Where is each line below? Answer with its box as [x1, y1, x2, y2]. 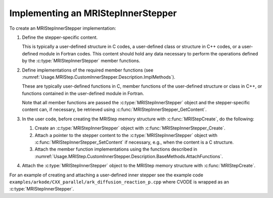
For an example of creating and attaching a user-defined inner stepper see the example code [9, 172, 203, 178]
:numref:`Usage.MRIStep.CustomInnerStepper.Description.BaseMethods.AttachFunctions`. [34, 153, 223, 159]
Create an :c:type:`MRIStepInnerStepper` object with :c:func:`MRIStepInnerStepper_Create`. [34, 125, 225, 131]
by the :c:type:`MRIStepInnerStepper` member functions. [22, 58, 141, 64]
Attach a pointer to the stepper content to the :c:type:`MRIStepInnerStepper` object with [34, 132, 217, 138]
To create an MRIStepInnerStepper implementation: [9, 25, 116, 31]
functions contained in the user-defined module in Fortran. [22, 90, 144, 96]
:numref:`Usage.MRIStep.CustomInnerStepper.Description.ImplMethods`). [22, 74, 175, 80]
